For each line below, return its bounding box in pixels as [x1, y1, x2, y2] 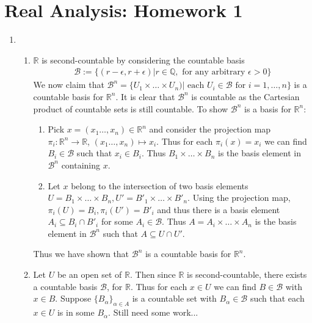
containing [61, 158, 101, 171]
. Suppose [55, 292, 92, 305]
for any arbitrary [182, 68, 245, 77]
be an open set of [57, 268, 122, 281]
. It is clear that [115, 90, 175, 103]
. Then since [129, 268, 176, 281]
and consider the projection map [149, 123, 271, 136]
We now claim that [33, 78, 104, 91]
